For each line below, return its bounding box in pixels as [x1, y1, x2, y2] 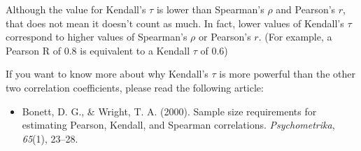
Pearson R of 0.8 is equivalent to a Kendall [6, 43, 190, 57]
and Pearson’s [276, 2, 336, 16]
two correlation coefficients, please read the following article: [6, 80, 264, 94]
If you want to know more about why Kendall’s [6, 66, 208, 81]
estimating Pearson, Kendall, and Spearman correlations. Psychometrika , [22, 117, 335, 132]
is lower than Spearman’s [156, 2, 264, 16]
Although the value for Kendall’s [6, 2, 146, 16]
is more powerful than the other [219, 66, 355, 81]
